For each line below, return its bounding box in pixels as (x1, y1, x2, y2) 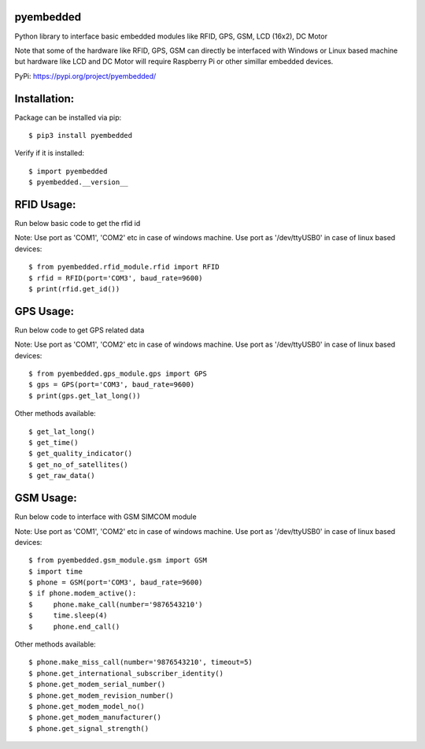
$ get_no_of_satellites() (28, 460, 129, 469)
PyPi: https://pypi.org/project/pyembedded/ (14, 71, 157, 80)
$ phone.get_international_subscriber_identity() (28, 669, 224, 677)
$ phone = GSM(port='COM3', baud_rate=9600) (28, 578, 204, 587)
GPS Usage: (14, 304, 75, 318)
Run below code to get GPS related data (14, 325, 145, 335)
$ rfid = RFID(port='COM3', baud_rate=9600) (28, 273, 204, 283)
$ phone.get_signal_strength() (28, 724, 150, 732)
